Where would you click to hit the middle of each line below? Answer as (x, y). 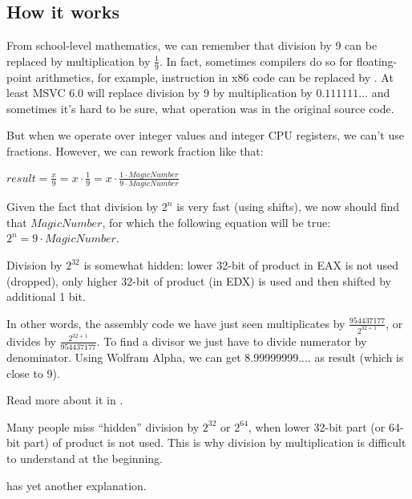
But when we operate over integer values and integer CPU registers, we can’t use (205, 135)
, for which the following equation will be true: (216, 222)
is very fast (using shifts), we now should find (288, 207)
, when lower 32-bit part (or (317, 426)
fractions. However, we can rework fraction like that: (135, 151)
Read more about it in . (65, 400)
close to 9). (33, 373)
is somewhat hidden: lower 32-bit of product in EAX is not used (241, 265)
